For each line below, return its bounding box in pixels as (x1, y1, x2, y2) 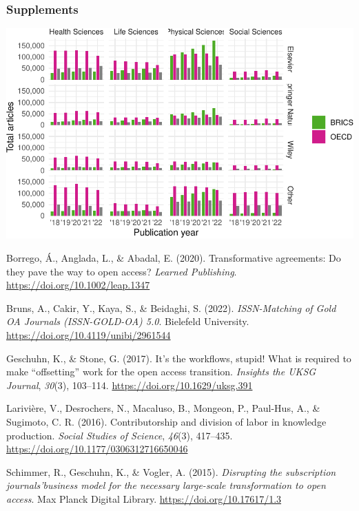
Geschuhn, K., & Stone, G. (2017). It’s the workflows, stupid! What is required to (6, 351, 351, 365)
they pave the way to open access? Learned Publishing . (6, 264, 237, 278)
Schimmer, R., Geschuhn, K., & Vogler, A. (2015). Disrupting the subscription (6, 464, 336, 479)
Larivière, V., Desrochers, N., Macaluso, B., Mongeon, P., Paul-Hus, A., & (6, 401, 320, 415)
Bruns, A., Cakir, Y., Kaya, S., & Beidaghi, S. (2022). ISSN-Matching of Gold (6, 300, 336, 315)
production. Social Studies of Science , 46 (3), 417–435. (6, 428, 233, 442)
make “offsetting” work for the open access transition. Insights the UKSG (6, 364, 316, 379)
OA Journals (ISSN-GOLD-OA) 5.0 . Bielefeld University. (6, 314, 249, 328)
